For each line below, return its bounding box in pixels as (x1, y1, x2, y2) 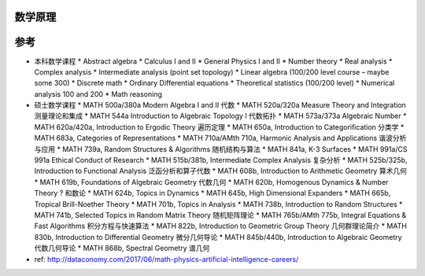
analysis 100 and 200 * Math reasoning (34, 89, 163, 98)
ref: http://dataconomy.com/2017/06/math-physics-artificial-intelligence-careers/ (34, 254, 299, 263)
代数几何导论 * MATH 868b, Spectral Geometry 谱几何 (34, 244, 210, 253)
